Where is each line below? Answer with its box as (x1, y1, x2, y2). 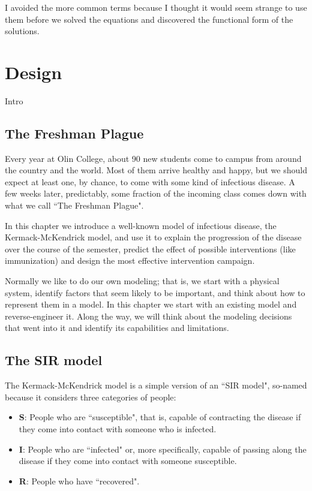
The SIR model (5, 351, 103, 369)
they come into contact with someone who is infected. (19, 423, 217, 435)
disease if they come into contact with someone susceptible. (19, 454, 237, 467)
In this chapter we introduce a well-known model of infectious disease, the (5, 219, 277, 231)
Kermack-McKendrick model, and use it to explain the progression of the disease (5, 231, 302, 243)
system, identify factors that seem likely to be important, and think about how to (5, 286, 305, 299)
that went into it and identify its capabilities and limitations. (5, 321, 229, 334)
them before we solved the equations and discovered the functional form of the (5, 13, 293, 25)
